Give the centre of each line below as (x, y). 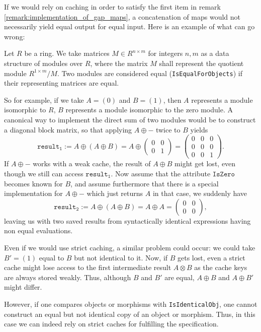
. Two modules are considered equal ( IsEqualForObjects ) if (150, 73)
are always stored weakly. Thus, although (68, 277)
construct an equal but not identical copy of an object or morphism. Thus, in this (130, 314)
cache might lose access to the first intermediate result (88, 267)
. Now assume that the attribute (161, 173)
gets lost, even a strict (211, 257)
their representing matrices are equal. (62, 83)
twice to (168, 129)
